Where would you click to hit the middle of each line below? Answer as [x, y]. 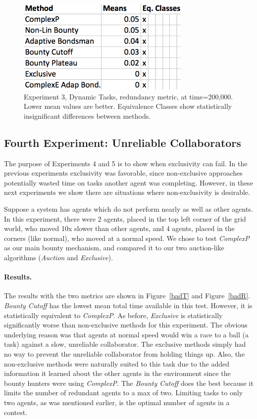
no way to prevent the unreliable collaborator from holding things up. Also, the [125, 354]
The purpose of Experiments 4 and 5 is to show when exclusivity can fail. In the [126, 163]
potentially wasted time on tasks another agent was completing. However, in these [128, 182]
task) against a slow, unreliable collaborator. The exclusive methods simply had [125, 344]
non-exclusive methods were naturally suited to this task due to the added [117, 363]
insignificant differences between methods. [87, 116]
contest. [16, 412]
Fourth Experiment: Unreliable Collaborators [123, 142]
